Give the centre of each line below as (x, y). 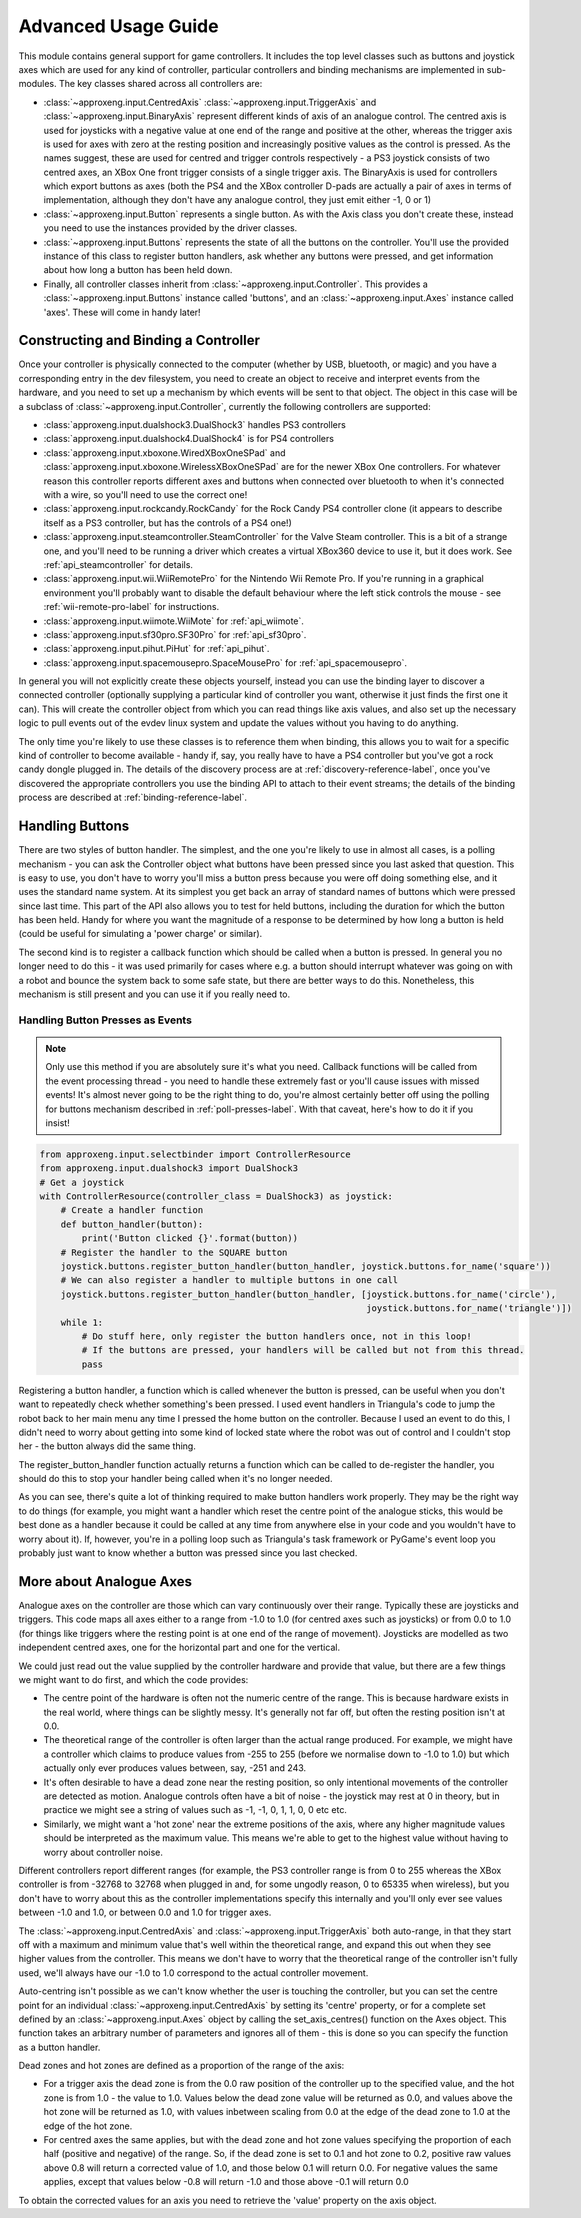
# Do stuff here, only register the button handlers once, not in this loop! (276, 1336)
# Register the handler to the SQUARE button (174, 1252)
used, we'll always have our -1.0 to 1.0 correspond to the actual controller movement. (193, 1972)
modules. (37, 84)
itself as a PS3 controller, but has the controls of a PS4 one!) (167, 522)
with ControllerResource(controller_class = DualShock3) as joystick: (216, 1196)
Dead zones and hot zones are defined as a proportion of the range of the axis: (181, 2066)
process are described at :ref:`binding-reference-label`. (133, 797)
